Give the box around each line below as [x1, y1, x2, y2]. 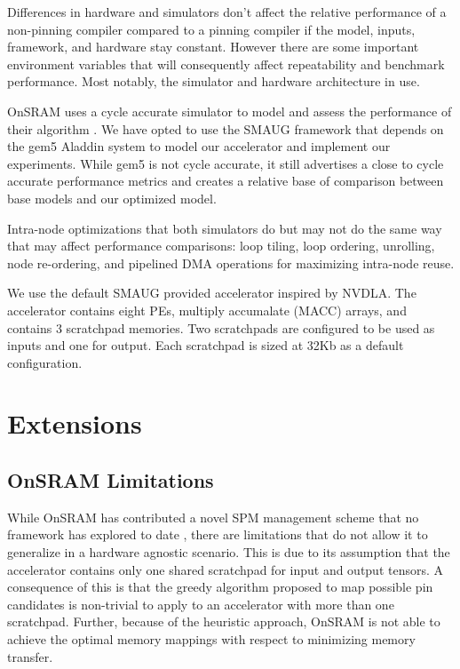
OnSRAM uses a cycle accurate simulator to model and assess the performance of [7, 101, 452, 120]
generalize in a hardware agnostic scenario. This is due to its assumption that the [7, 543, 450, 561]
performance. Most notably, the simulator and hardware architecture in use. [7, 72, 420, 91]
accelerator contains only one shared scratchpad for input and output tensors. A [7, 560, 444, 578]
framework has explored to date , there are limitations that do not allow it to [7, 525, 428, 544]
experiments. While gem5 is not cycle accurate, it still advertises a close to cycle [7, 154, 444, 172]
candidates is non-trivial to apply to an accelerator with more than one [7, 594, 394, 613]
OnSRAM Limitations [7, 466, 214, 494]
